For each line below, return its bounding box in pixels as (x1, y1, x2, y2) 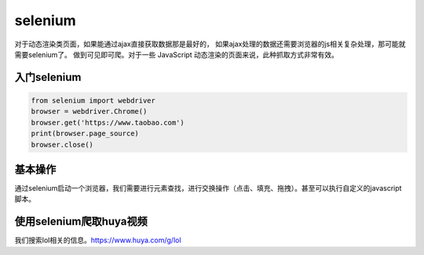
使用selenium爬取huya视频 (14, 215, 148, 228)
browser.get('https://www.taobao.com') (31, 118, 185, 127)
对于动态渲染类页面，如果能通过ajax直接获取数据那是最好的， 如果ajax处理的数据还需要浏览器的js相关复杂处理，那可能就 (14, 39, 406, 49)
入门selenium (14, 71, 82, 84)
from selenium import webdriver (31, 96, 156, 105)
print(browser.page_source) (31, 129, 139, 138)
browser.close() (31, 140, 94, 149)
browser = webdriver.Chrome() (31, 107, 148, 116)
